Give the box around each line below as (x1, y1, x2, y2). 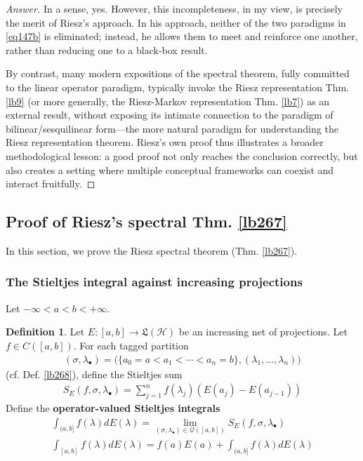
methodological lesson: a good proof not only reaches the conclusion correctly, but (6, 148, 358, 163)
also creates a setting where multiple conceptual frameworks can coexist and (6, 162, 334, 177)
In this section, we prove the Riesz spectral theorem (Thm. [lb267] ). (6, 243, 298, 258)
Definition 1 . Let (6, 324, 85, 339)
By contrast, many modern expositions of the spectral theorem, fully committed (6, 66, 350, 81)
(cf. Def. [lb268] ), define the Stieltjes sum (6, 366, 183, 381)
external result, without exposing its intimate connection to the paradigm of (6, 107, 334, 122)
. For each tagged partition (73, 338, 189, 352)
